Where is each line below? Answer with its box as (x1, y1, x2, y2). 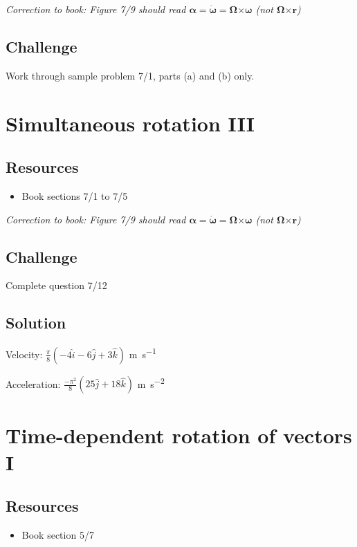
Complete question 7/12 (6, 278, 107, 293)
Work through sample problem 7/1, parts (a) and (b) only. (6, 68, 255, 82)
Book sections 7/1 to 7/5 (21, 188, 128, 203)
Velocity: (6, 346, 43, 361)
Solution (6, 312, 66, 333)
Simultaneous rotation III (6, 109, 255, 137)
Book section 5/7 (21, 528, 94, 542)
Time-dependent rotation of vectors (6, 420, 352, 449)
